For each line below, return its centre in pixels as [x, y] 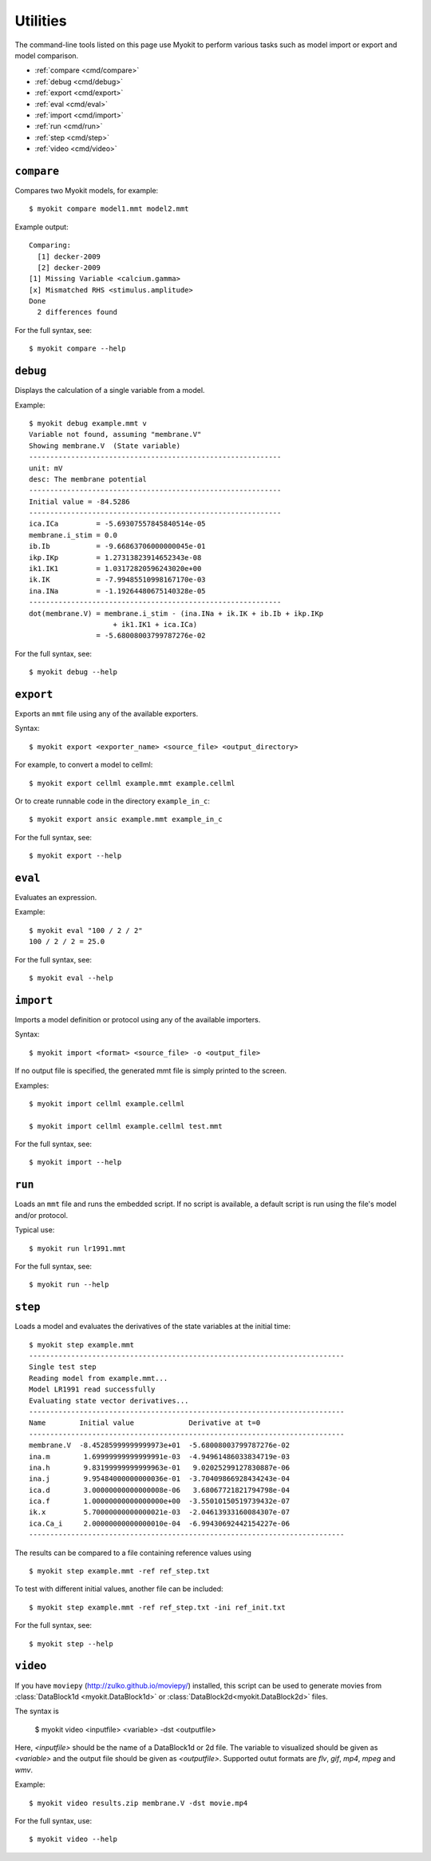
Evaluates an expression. [56, 898]
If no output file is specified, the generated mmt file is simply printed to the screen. [151, 1071]
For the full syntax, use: [53, 1821]
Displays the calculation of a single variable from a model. [110, 391]
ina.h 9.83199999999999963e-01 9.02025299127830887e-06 [160, 1467]
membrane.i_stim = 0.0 [73, 535]
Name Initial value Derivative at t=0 [145, 1423]
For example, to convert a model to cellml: [84, 765]
